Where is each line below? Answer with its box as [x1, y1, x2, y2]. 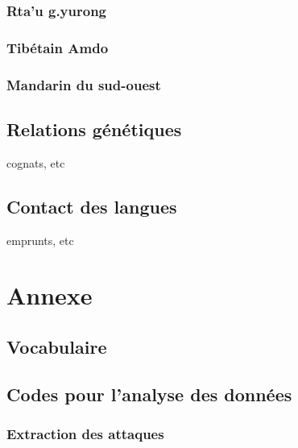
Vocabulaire [6, 334, 107, 359]
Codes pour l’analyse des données [6, 381, 292, 406]
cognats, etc [6, 154, 65, 171]
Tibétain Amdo [6, 37, 109, 57]
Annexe [6, 279, 93, 312]
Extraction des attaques [6, 423, 164, 443]
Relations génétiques [6, 116, 182, 141]
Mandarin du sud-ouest [6, 74, 161, 94]
